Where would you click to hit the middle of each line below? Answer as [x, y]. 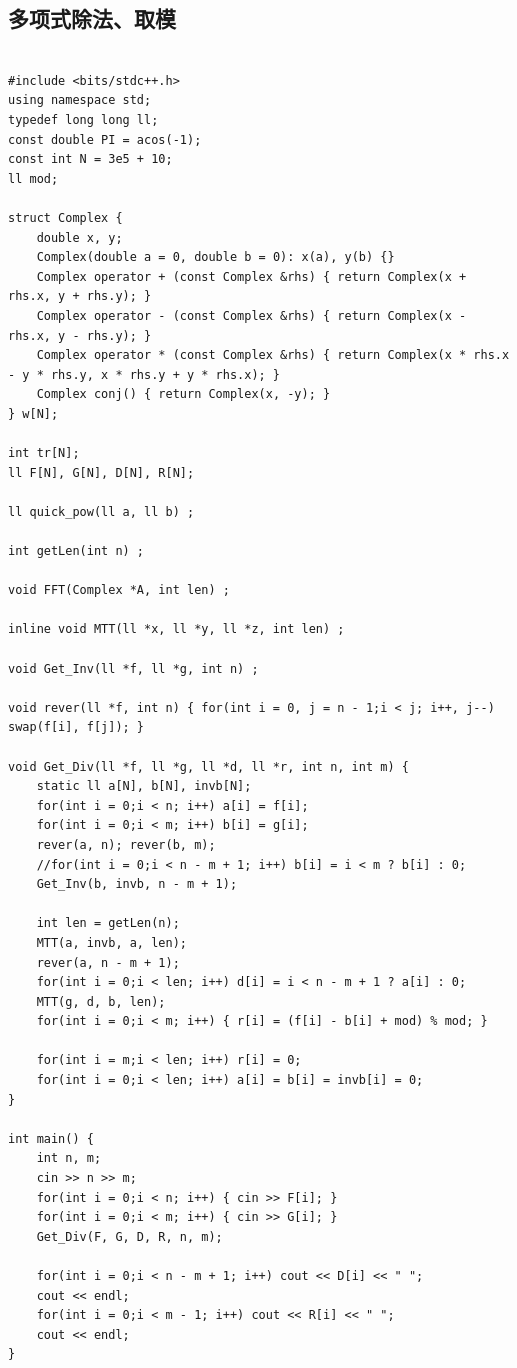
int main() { [51, 1138]
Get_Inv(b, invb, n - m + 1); [137, 884]
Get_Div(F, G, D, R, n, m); [129, 1236]
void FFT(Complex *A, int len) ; [119, 590]
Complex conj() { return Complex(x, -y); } [183, 394]
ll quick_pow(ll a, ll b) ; [101, 511]
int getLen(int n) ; [76, 551]
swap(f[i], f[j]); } [76, 727]
